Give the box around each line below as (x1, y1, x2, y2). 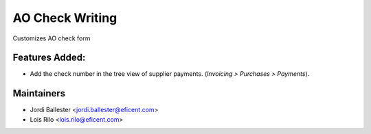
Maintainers (12, 88, 66, 99)
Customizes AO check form (12, 34, 91, 42)
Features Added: (12, 52, 86, 64)
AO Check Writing (12, 10, 117, 25)
